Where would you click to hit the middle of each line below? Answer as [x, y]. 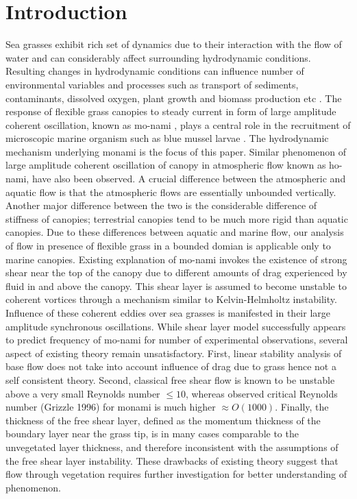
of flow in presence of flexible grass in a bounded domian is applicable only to [168, 246]
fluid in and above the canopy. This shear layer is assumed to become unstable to [176, 285]
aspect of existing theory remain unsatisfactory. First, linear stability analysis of [174, 353]
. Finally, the [302, 407]
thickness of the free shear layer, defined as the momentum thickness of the [163, 420]
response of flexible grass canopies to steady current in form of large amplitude [171, 111]
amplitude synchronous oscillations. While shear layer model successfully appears [176, 326]
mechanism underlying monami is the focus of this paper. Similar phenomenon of [176, 151]
